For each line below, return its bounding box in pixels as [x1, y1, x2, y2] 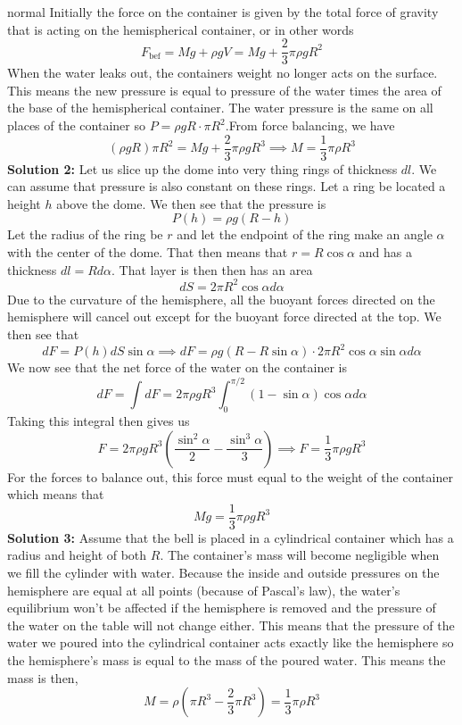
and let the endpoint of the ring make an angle [177, 225, 433, 244]
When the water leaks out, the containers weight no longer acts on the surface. [7, 63, 438, 82]
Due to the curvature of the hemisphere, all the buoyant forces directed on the [7, 289, 435, 308]
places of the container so [7, 116, 145, 135]
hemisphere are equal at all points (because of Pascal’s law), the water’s [7, 580, 400, 599]
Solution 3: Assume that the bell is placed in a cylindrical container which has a [7, 528, 454, 546]
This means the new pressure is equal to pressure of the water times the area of [7, 80, 441, 99]
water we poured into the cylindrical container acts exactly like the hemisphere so [7, 633, 454, 652]
